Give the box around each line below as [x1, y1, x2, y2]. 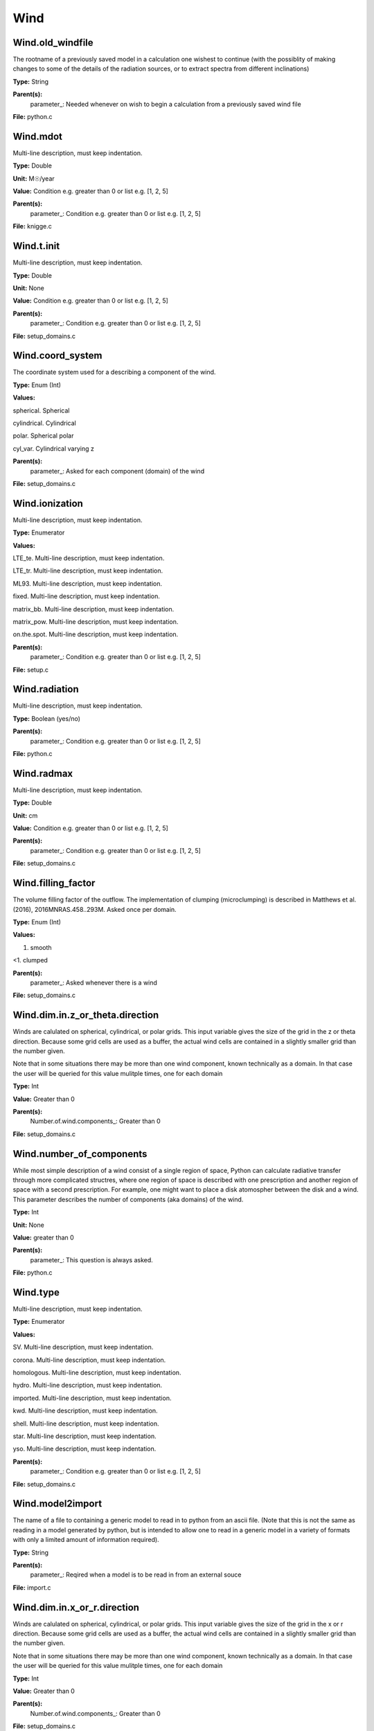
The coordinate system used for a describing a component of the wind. [12, 368, 216, 377]
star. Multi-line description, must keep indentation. [12, 1432, 157, 1440]
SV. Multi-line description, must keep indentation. [12, 1343, 154, 1352]
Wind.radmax [12, 767, 73, 779]
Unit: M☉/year [12, 174, 55, 183]
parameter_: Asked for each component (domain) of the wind [30, 467, 204, 475]
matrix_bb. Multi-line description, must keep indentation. [12, 604, 175, 613]
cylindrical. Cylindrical [12, 419, 76, 427]
